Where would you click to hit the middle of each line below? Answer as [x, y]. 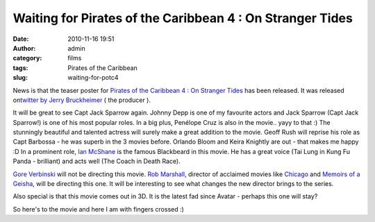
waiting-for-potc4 [93, 78]
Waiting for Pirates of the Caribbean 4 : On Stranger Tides [183, 18]
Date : [21, 39]
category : [27, 58]
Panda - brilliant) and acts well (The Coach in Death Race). [97, 161]
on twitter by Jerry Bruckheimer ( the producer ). [82, 100]
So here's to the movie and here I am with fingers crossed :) [98, 209]
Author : [24, 48]
